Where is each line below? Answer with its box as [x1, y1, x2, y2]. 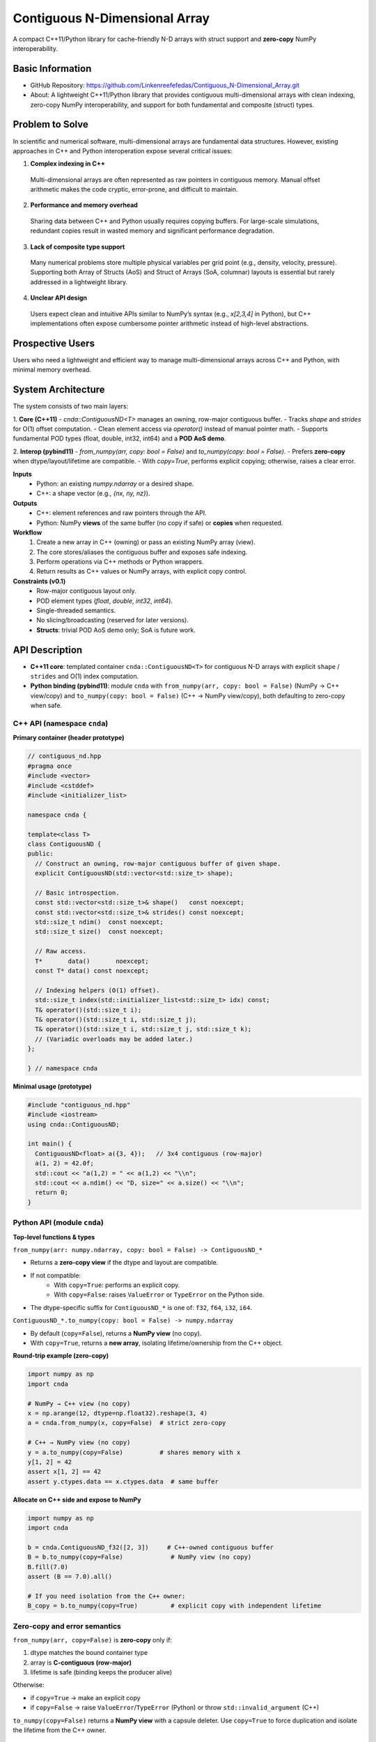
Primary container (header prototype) [13, 734, 125, 742]
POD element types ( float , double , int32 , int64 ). [36, 596, 173, 605]
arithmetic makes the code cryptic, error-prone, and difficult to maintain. [30, 185, 238, 194]
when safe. [30, 701, 63, 710]
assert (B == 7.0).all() [27, 1573, 113, 1580]
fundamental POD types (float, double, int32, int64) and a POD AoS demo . [13, 434, 226, 442]
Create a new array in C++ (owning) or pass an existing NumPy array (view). [36, 538, 256, 546]
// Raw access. [35, 948, 87, 955]
